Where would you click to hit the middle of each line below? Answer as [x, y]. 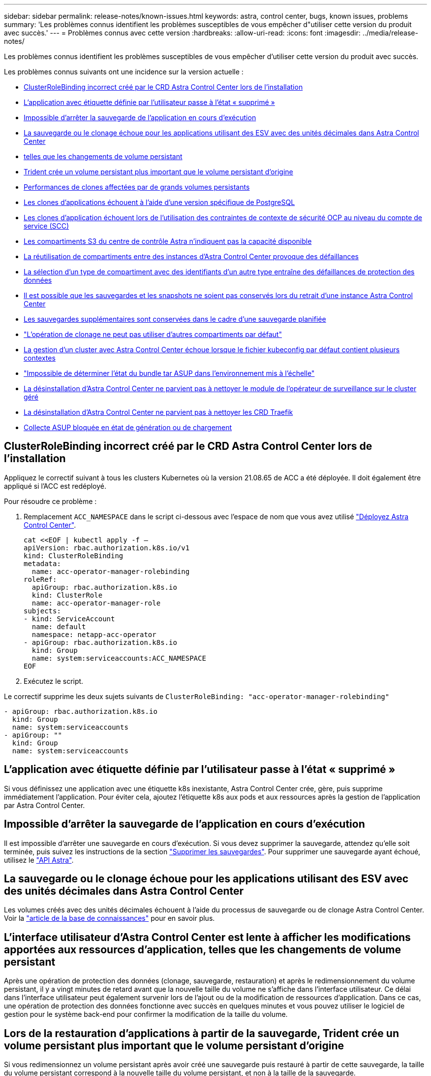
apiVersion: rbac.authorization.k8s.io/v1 [107, 548]
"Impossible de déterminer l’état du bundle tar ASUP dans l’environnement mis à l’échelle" [169, 373]
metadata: [42, 563]
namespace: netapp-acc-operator [94, 634]
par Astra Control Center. [45, 805]
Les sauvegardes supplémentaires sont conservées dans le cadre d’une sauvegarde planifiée [175, 319]
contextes [40, 358]
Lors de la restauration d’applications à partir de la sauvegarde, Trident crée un [201, 1033]
